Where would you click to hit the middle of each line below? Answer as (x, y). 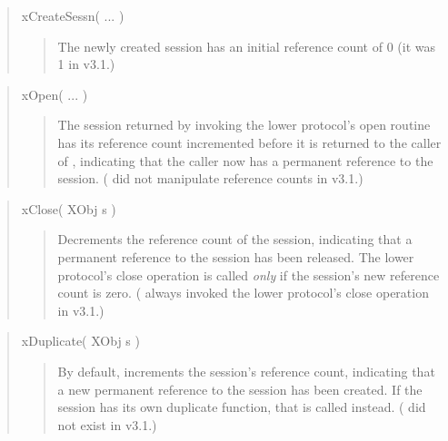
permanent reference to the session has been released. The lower (236, 256)
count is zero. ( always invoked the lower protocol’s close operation (243, 293)
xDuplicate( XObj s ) (80, 341)
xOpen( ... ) (55, 94)
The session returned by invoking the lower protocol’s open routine (244, 125)
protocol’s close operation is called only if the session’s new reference (249, 274)
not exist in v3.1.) (107, 424)
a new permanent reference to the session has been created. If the (240, 389)
